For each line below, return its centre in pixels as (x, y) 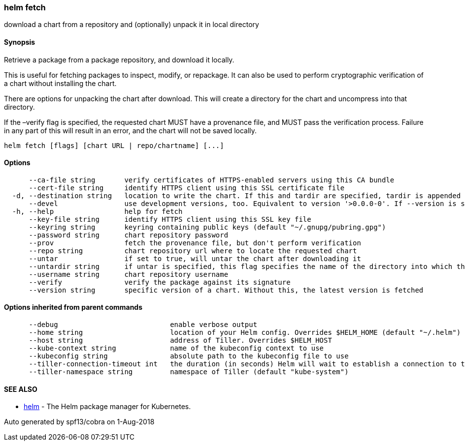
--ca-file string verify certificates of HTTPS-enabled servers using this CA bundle (212, 180)
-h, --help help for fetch (97, 211)
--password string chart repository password (129, 235)
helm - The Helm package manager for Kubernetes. (107, 407)
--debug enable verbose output (143, 325)
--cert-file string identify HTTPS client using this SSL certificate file (187, 188)
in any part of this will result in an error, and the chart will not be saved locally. (131, 130)
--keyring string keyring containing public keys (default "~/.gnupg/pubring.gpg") (207, 227)
